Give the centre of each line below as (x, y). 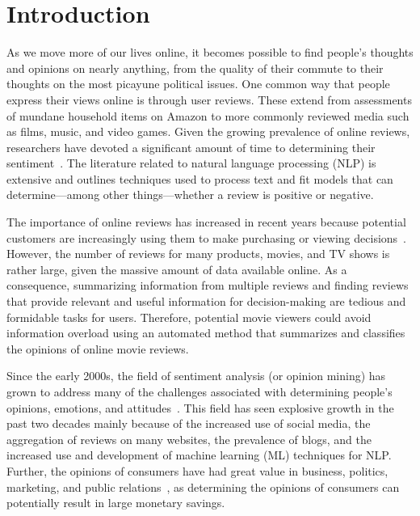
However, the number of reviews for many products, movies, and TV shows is (198, 254)
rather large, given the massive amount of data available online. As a (177, 269)
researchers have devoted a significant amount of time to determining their (191, 147)
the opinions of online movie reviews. (98, 348)
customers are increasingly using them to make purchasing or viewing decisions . (206, 237)
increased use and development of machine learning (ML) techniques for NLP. (199, 455)
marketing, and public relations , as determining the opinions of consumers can (203, 486)
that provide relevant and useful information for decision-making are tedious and (206, 301)
